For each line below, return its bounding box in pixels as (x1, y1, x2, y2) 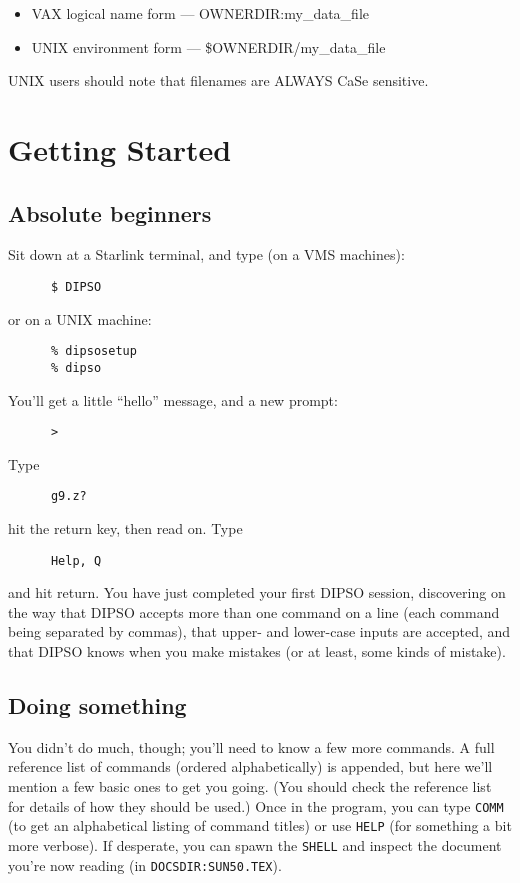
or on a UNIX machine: (8, 308, 152, 329)
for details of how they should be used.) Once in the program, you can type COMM (8, 795, 504, 816)
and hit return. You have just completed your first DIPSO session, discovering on (8, 582, 506, 603)
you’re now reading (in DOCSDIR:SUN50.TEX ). (8, 854, 282, 875)
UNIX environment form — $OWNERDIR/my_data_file (31, 36, 386, 57)
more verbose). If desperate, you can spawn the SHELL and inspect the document (8, 834, 502, 855)
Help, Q (50, 553, 102, 568)
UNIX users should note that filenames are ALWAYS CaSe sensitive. (8, 70, 429, 91)
